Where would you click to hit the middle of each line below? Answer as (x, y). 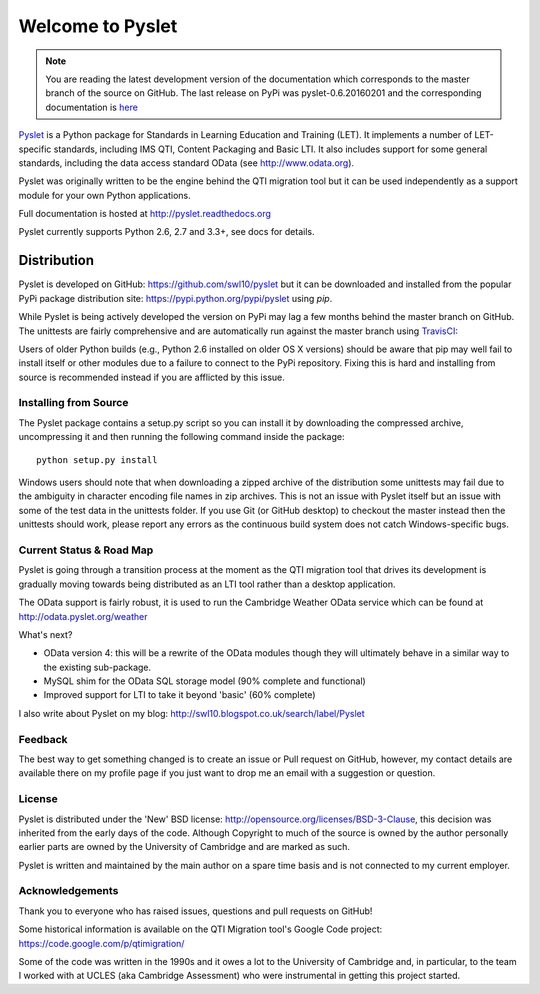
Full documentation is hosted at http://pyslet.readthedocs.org (145, 214)
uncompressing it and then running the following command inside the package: (181, 437)
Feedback (43, 739)
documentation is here (92, 107)
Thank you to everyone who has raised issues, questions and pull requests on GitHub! (195, 911)
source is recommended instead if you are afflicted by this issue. (151, 377)
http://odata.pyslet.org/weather (83, 616)
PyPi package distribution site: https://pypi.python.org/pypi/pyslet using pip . (175, 298)
